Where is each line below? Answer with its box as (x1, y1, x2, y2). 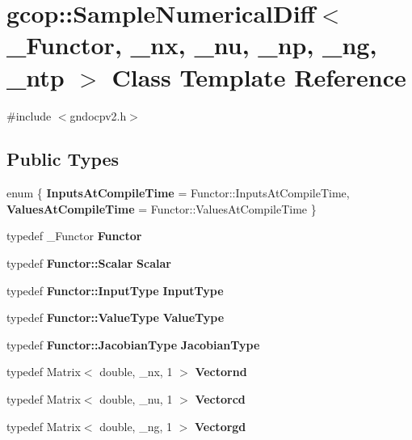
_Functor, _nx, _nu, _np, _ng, (6, 28, 377, 61)
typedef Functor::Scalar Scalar (6, 255, 171, 272)
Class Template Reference (111, 60, 406, 93)
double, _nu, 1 (99, 391, 173, 408)
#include (6, 107, 52, 124)
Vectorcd (195, 391, 246, 408)
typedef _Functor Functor (6, 227, 142, 244)
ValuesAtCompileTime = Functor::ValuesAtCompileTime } (6, 200, 317, 217)
